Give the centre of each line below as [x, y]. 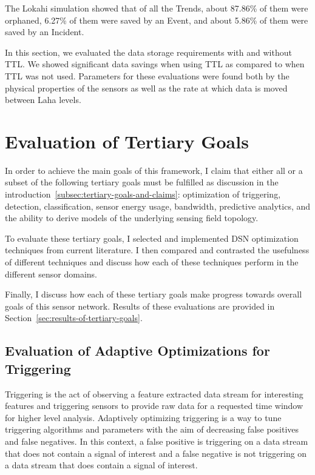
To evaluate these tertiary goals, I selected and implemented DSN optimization [152, 238]
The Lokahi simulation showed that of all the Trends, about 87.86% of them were [157, 8]
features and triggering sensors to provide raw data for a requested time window [154, 406]
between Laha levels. [43, 100]
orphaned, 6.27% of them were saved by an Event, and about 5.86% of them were [157, 20]
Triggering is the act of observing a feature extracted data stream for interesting [154, 394]
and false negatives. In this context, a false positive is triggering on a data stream [157, 441]
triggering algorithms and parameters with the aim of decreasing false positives [152, 429]
